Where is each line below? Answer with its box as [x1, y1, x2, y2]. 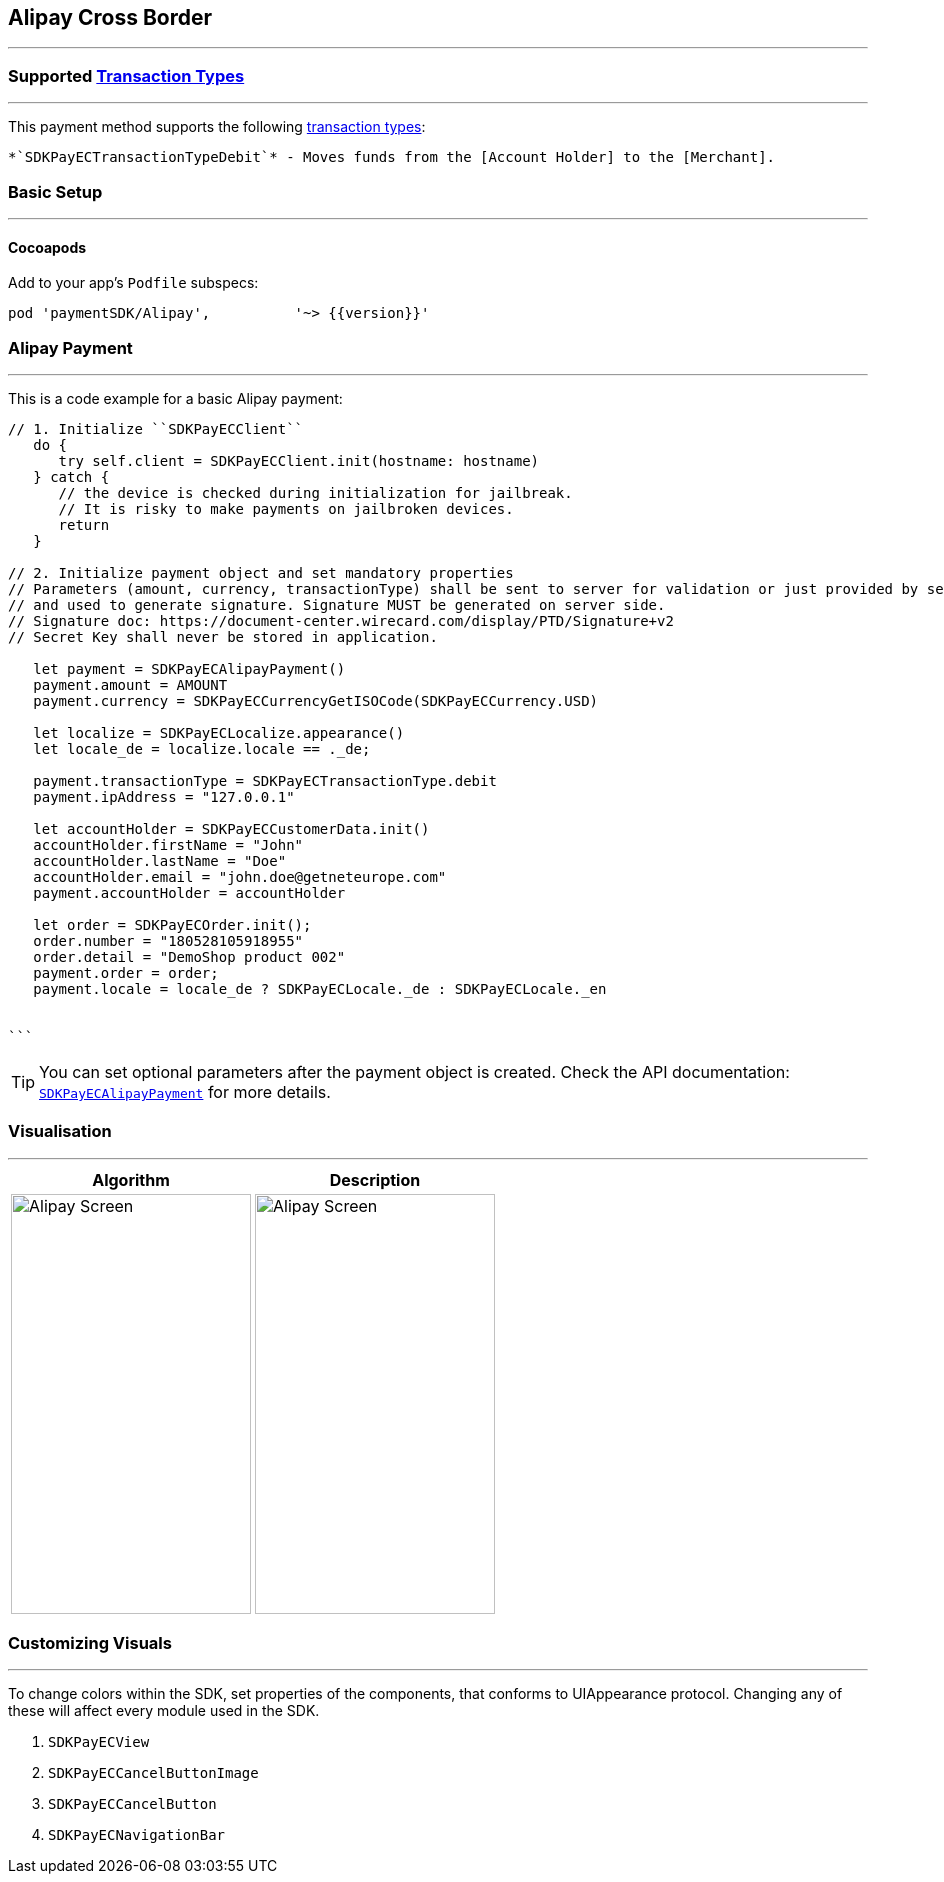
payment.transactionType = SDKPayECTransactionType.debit [33, 772, 497, 789]
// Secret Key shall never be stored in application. [8, 628, 438, 645]
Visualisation [8, 1121, 112, 1142]
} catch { [33, 468, 110, 485]
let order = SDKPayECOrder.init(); [33, 916, 312, 933]
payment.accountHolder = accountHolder [33, 884, 346, 901]
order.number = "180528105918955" [33, 932, 304, 949]
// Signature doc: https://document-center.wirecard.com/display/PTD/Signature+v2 [8, 612, 674, 629]
